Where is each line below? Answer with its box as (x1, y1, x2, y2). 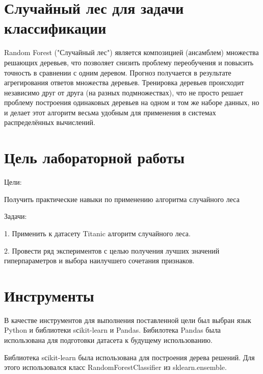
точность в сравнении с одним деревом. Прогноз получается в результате (4, 67, 231, 78)
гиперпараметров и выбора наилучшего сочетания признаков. (4, 255, 195, 266)
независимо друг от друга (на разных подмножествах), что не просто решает (4, 87, 243, 97)
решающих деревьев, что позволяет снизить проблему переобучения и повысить (4, 57, 254, 67)
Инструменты (4, 285, 94, 306)
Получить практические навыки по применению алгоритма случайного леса (4, 193, 240, 204)
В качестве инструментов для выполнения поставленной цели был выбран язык (4, 314, 251, 325)
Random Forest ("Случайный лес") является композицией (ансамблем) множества (4, 47, 259, 58)
